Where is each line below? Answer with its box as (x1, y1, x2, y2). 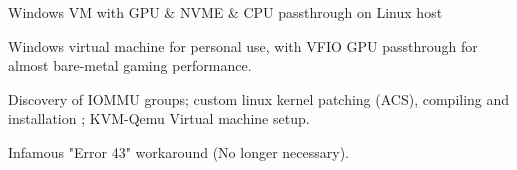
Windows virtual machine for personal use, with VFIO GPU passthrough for (8, 35, 478, 56)
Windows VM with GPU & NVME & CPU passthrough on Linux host (8, 2, 443, 22)
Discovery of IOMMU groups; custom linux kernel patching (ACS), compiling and (8, 88, 510, 109)
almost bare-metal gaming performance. (8, 55, 252, 76)
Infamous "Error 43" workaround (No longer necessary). (8, 141, 349, 162)
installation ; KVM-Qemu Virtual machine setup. (8, 108, 310, 129)
